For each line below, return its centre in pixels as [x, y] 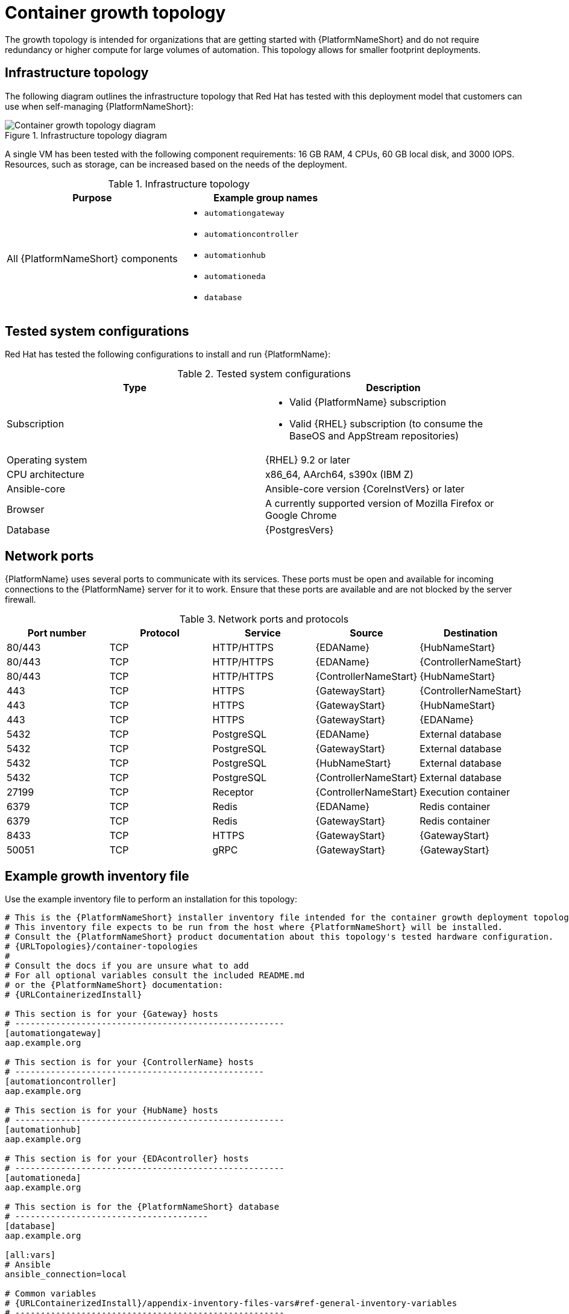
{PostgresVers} [300, 530]
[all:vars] [30, 1255]
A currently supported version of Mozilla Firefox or [380, 504]
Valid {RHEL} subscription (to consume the [386, 424]
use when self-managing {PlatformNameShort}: [99, 106]
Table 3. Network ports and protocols [264, 619]
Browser [26, 510]
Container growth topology [115, 13]
